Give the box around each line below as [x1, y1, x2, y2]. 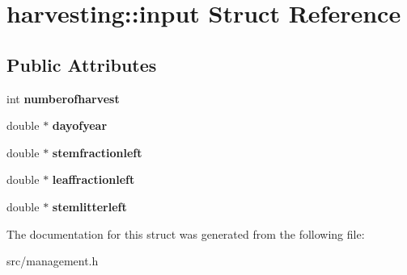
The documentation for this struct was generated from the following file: [6, 225, 365, 242]
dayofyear [52, 117, 108, 134]
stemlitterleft [52, 198, 127, 215]
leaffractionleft [52, 171, 135, 188]
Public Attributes [6, 52, 157, 77]
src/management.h [6, 252, 99, 269]
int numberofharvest [6, 90, 120, 106]
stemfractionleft [52, 144, 142, 160]
